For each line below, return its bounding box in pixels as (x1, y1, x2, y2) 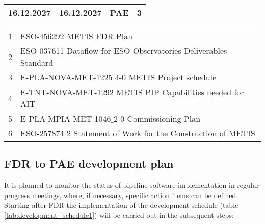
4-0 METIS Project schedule (115, 71, 217, 83)
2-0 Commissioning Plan (113, 113, 201, 124)
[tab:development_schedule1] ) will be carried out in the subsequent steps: (4, 209, 234, 220)
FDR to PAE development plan (4, 156, 174, 172)
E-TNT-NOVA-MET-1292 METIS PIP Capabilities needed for (20, 86, 244, 98)
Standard (20, 57, 54, 68)
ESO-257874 (20, 127, 64, 139)
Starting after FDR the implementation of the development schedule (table (4, 200, 238, 210)
